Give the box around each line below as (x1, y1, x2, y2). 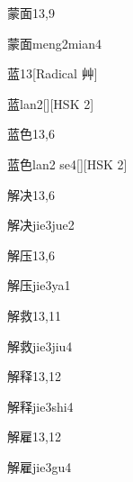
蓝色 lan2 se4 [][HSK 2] (7, 154, 128, 173)
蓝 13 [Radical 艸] (7, 64, 98, 83)
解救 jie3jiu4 (7, 336, 73, 355)
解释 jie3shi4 (7, 396, 74, 415)
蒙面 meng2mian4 (7, 33, 102, 52)
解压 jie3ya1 (7, 276, 71, 295)
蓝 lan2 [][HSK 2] (7, 94, 94, 113)
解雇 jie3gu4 (7, 457, 72, 476)
